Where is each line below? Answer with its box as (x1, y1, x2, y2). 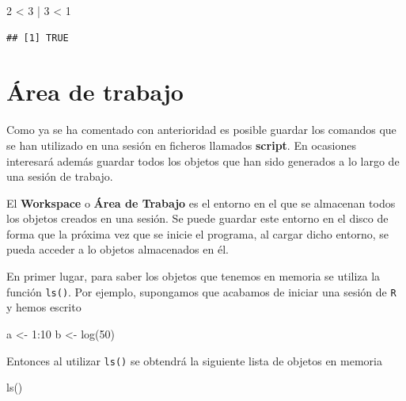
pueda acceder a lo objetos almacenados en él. (6, 241, 229, 258)
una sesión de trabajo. (6, 168, 113, 185)
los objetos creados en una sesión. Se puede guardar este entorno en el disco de (6, 210, 389, 227)
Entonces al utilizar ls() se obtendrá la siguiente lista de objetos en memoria (6, 352, 382, 369)
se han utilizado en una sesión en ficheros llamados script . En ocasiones (6, 136, 356, 153)
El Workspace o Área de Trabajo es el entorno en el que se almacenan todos (6, 194, 396, 211)
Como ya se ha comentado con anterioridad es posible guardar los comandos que (6, 121, 397, 138)
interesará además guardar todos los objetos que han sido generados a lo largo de (6, 152, 400, 169)
